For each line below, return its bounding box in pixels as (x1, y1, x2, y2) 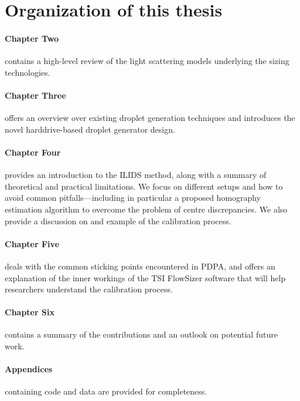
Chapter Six (5, 306, 54, 318)
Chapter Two (5, 32, 59, 44)
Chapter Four (5, 146, 61, 158)
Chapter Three (5, 89, 66, 101)
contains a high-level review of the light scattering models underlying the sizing (5, 55, 289, 67)
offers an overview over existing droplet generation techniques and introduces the (5, 112, 295, 124)
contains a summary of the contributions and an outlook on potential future (5, 328, 278, 341)
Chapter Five (5, 237, 60, 250)
